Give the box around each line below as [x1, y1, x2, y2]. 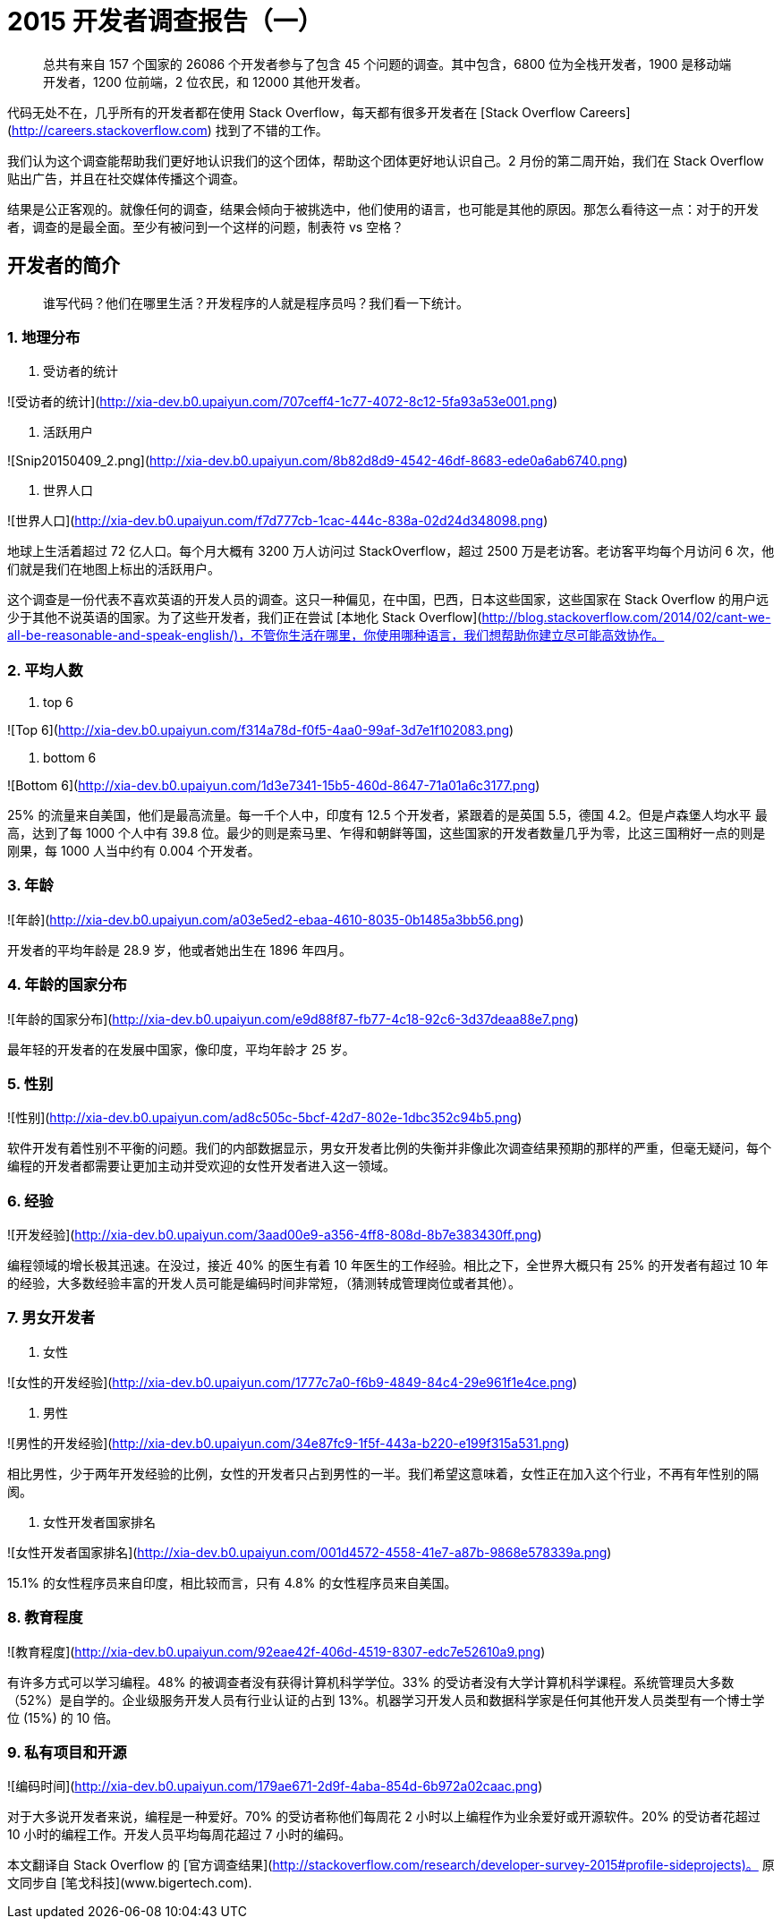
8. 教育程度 [7, 1608, 83, 1627]
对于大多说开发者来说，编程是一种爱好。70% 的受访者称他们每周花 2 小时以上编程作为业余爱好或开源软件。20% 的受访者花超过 [7, 1809, 761, 1825]
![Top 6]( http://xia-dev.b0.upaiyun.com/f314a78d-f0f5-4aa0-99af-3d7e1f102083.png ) [7, 722, 514, 738]
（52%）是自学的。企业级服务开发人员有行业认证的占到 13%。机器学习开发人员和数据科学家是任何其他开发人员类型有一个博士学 [7, 1692, 765, 1708]
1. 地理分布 [7, 328, 81, 346]
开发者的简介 [7, 254, 120, 277]
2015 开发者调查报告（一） [7, 6, 323, 37]
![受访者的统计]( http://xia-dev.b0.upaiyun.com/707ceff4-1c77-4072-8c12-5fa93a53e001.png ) [7, 394, 558, 410]
